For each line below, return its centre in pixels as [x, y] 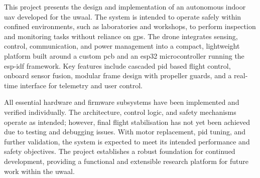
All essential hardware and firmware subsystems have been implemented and [122, 102]
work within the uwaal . [39, 171]
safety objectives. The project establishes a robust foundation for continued [120, 151]
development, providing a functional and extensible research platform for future [126, 161]
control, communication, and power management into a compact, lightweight [122, 46]
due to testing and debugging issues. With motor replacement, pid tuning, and [125, 132]
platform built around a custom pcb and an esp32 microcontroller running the [124, 55]
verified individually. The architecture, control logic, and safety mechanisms [120, 112]
